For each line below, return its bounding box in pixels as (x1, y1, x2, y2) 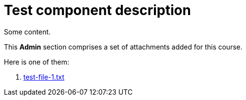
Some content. (4, 27, 51, 36)
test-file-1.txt (23, 72, 65, 81)
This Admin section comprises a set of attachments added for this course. (4, 42, 243, 51)
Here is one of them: (4, 57, 70, 66)
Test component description (4, 2, 191, 18)
